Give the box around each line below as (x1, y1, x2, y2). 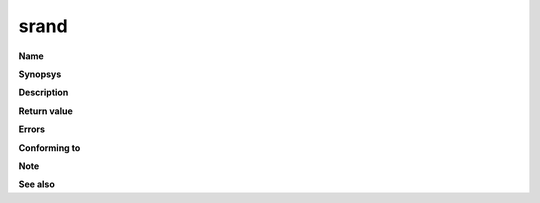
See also (18, 178, 55, 190)
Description (18, 86, 69, 99)
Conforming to (18, 141, 81, 154)
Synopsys (18, 68, 62, 80)
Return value (18, 105, 74, 117)
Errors (18, 123, 45, 135)
